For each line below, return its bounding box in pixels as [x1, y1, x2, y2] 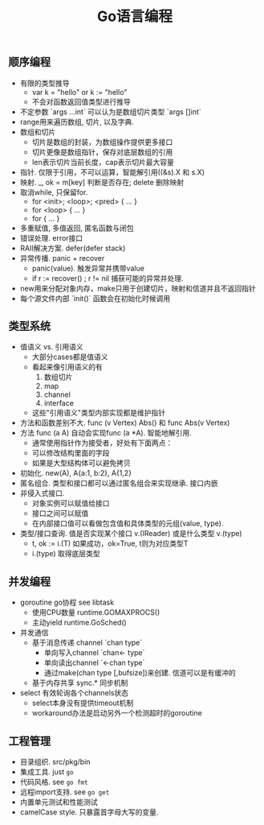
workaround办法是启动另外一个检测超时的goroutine [31, 708, 202, 718]
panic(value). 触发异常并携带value [31, 263, 144, 273]
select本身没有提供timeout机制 [31, 698, 134, 708]
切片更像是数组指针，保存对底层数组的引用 [31, 146, 173, 157]
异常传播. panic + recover [19, 253, 105, 262]
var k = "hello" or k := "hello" [31, 87, 128, 97]
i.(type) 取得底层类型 [31, 549, 100, 559]
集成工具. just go [19, 767, 74, 777]
